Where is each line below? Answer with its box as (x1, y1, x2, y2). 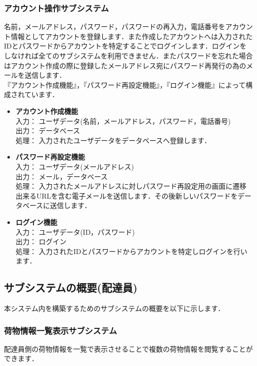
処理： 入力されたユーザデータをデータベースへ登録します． (15, 135, 211, 145)
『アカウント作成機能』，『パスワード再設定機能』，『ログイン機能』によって (4, 79, 246, 90)
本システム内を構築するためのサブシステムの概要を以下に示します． (4, 303, 225, 314)
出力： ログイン (15, 236, 67, 247)
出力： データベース (15, 125, 80, 136)
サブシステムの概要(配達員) (4, 280, 138, 295)
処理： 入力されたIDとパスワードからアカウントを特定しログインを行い (15, 246, 248, 256)
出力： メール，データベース (15, 171, 108, 181)
